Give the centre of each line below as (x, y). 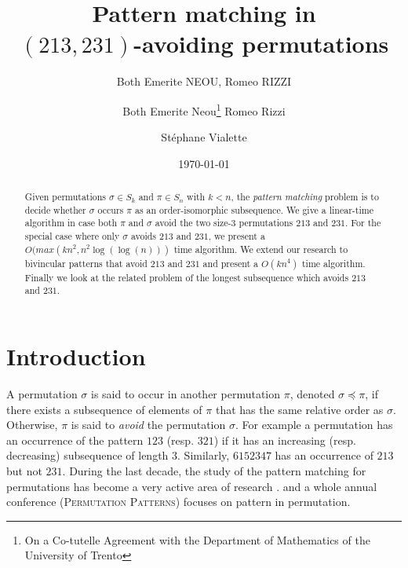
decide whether (55, 209)
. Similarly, (204, 455)
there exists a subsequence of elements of (104, 409)
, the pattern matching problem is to (305, 197)
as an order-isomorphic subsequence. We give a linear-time (254, 209)
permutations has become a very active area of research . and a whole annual (192, 486)
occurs (111, 209)
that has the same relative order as (299, 409)
